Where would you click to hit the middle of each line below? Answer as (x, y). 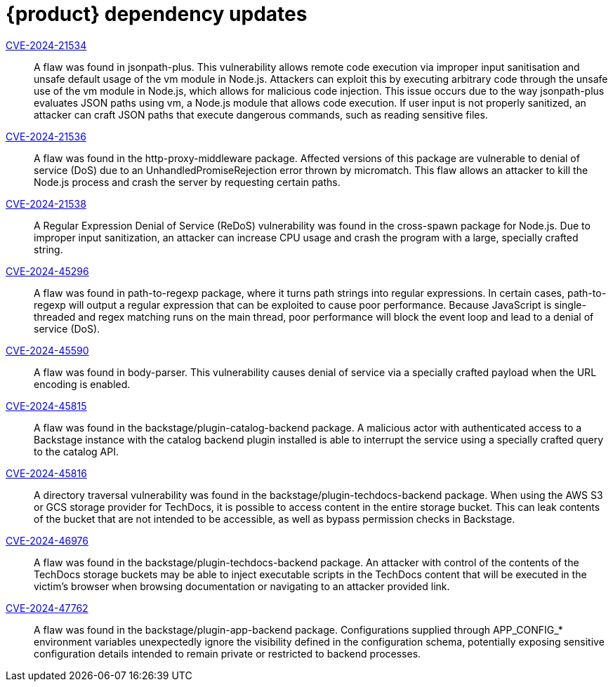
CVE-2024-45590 (47, 350)
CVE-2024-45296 (47, 271)
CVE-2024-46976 (47, 540)
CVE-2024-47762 (47, 608)
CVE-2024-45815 (46, 406)
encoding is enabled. (82, 384)
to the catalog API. (76, 451)
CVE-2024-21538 (46, 204)
